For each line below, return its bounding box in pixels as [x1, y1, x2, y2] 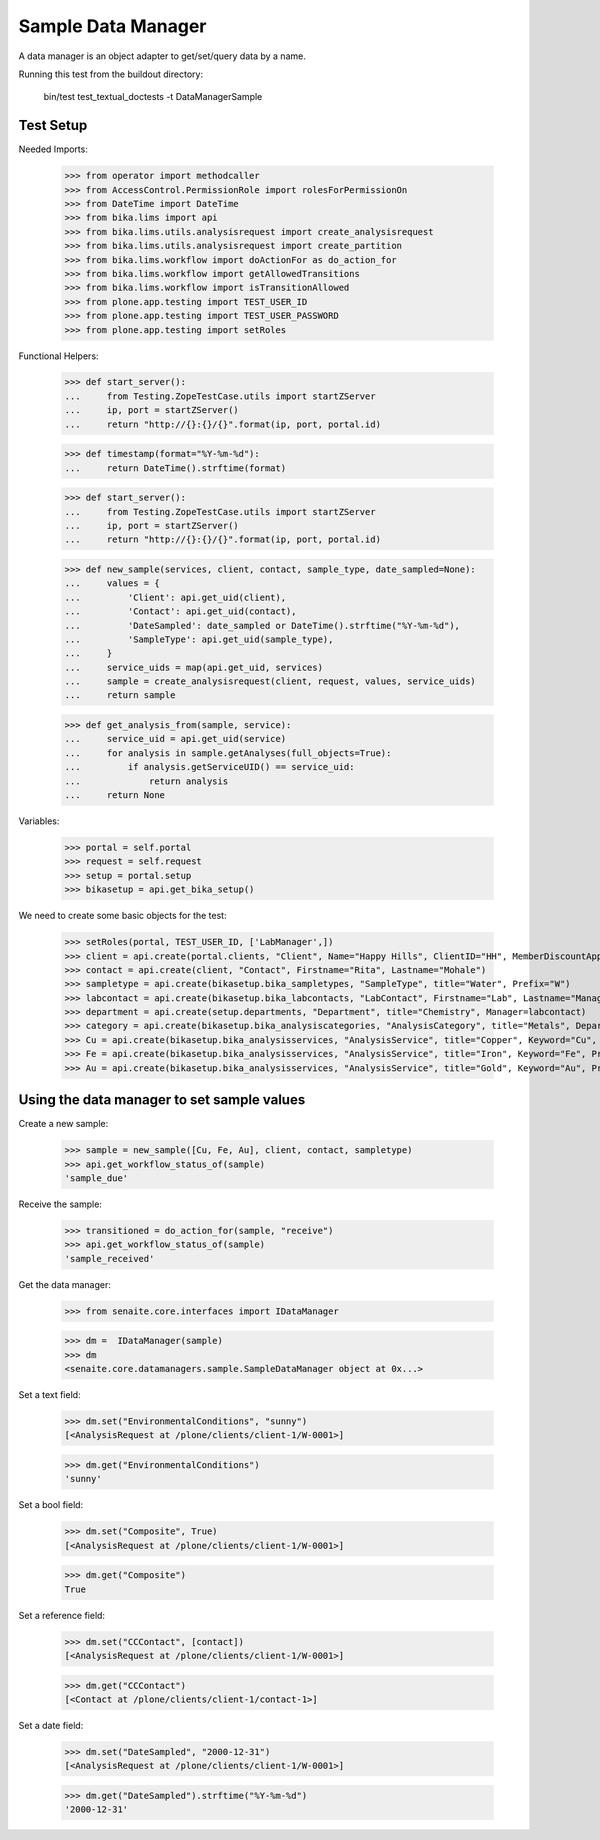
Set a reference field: [18, 1609, 105, 1621]
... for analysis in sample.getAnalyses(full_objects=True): [64, 747, 392, 759]
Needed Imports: [18, 143, 89, 155]
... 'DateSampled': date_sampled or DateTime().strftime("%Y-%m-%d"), [64, 620, 460, 631]
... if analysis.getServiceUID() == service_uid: [64, 761, 355, 773]
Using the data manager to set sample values [18, 1091, 306, 1109]
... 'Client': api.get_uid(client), [64, 591, 287, 603]
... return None [64, 790, 165, 800]
